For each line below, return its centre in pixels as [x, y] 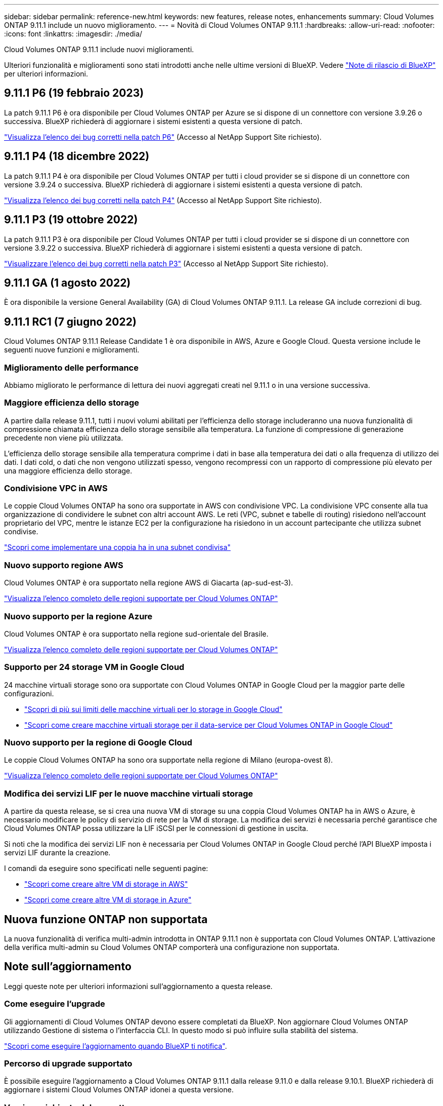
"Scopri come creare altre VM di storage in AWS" [106, 884]
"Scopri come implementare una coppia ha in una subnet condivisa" [118, 547]
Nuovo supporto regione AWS [64, 565]
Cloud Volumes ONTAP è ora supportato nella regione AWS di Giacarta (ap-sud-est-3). [149, 583]
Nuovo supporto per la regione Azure [78, 616]
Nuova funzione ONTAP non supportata [106, 919]
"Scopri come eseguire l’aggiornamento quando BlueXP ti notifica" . [116, 1046]
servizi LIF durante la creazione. [57, 853]
